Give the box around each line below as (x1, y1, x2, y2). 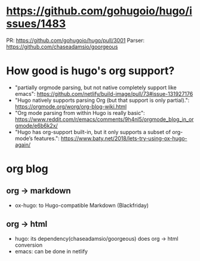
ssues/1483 (6, 17, 66, 31)
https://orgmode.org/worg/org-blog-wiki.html (14, 103, 127, 110)
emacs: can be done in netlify (14, 247, 88, 255)
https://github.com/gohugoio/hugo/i (6, 4, 192, 18)
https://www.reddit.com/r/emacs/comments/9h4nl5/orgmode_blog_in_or (14, 116, 194, 123)
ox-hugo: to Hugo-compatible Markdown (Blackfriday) (14, 202, 149, 209)
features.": (33, 135, 60, 142)
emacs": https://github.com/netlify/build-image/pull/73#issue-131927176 (14, 90, 193, 97)
